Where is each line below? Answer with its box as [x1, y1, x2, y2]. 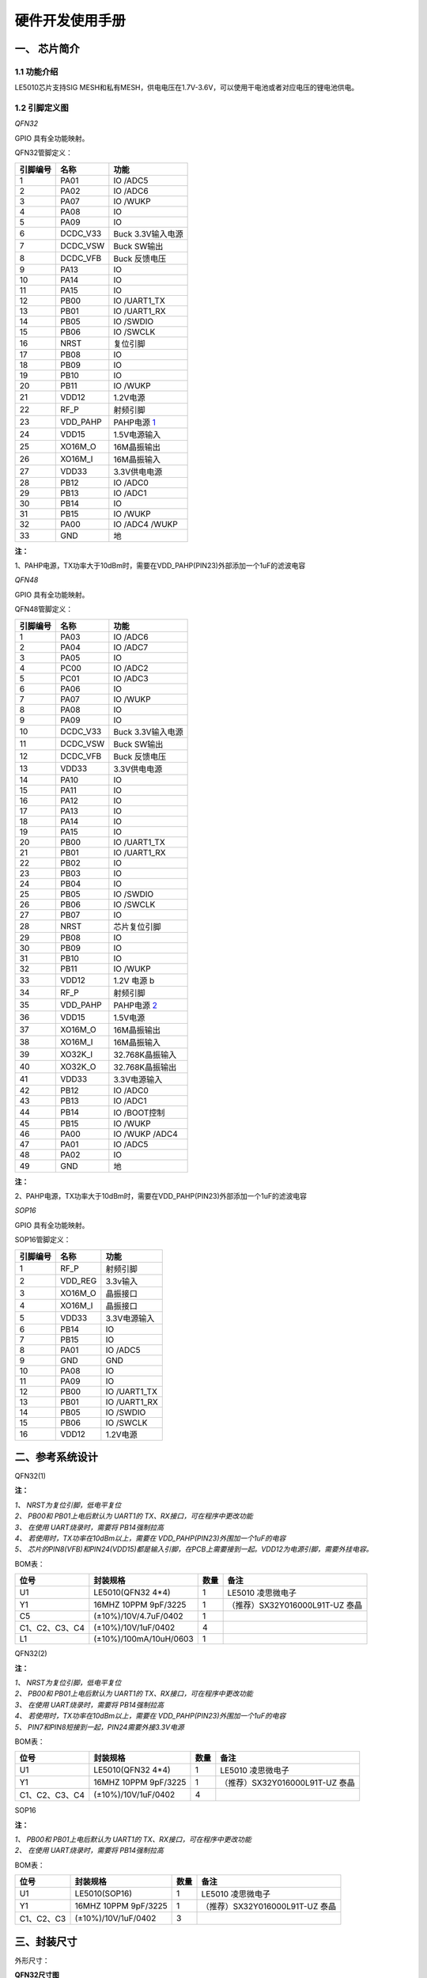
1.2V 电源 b [113, 975, 155, 986]
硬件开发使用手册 [14, 12, 127, 29]
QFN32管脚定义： [14, 148, 73, 157]
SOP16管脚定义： [14, 1235, 71, 1245]
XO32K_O [60, 1061, 96, 1072]
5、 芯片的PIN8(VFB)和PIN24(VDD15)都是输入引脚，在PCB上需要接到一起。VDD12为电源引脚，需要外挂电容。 [14, 1544, 373, 1554]
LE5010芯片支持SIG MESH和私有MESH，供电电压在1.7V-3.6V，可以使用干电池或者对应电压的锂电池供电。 [14, 83, 359, 93]
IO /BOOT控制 [113, 1107, 165, 1118]
